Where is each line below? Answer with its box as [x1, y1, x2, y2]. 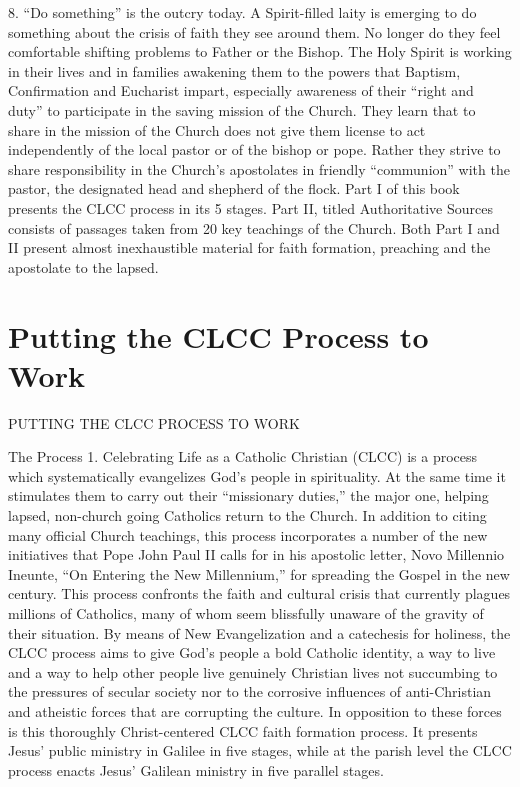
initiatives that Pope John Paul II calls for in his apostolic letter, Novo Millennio [8, 544, 505, 565]
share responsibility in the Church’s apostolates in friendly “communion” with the [8, 158, 510, 179]
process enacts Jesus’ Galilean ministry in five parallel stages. [8, 759, 384, 780]
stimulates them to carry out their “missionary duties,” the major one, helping [8, 485, 489, 506]
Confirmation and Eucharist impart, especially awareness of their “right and [8, 80, 474, 101]
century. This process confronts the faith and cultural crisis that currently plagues [8, 583, 511, 604]
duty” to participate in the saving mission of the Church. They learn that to [8, 99, 476, 120]
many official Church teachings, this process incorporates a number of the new [8, 524, 488, 545]
